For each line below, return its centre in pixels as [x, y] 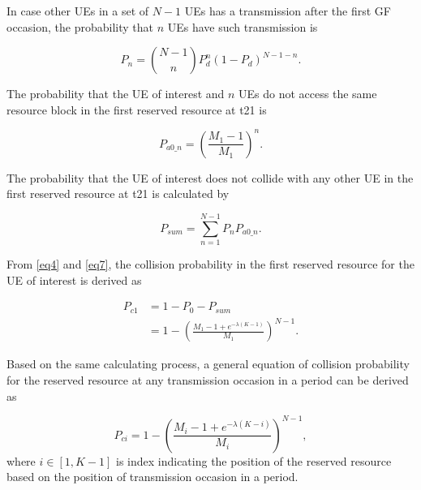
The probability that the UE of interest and [116, 94]
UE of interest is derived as [74, 279]
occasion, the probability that [80, 26]
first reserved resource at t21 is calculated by [118, 193]
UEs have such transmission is [243, 26]
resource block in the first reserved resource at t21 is [137, 109]
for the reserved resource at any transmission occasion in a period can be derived [208, 379]
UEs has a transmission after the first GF [288, 11]
